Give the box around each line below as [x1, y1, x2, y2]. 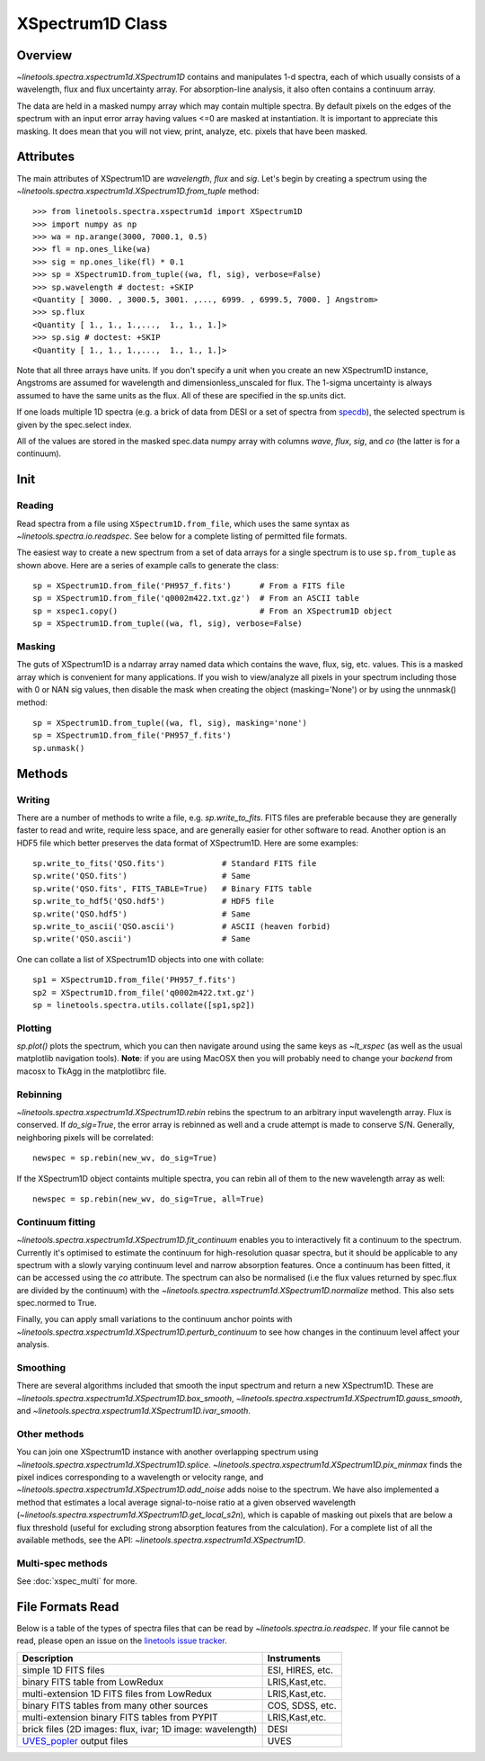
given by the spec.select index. [16, 419, 132, 430]
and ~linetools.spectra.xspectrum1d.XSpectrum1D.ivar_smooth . [16, 1406, 251, 1417]
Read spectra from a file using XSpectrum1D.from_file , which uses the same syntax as [16, 518, 350, 529]
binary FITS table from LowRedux [22, 1676, 163, 1688]
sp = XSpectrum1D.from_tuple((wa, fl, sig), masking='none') [32, 718, 307, 728]
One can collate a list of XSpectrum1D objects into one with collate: [16, 953, 265, 964]
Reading [16, 499, 54, 512]
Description [22, 1651, 74, 1664]
